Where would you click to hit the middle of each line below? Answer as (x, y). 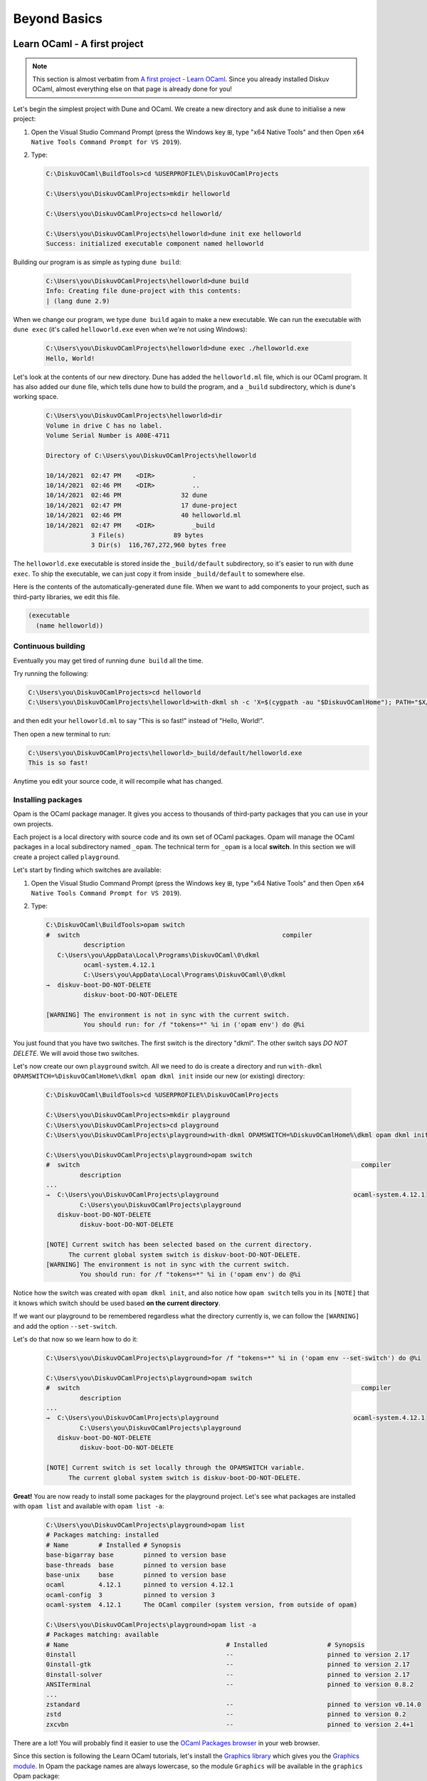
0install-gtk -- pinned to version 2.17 (228, 1665)
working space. (36, 397)
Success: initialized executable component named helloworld (155, 244)
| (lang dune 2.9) (78, 301)
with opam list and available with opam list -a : (89, 1506)
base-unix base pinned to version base (136, 1575)
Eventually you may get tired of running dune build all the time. (108, 660)
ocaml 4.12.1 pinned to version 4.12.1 (140, 1585)
